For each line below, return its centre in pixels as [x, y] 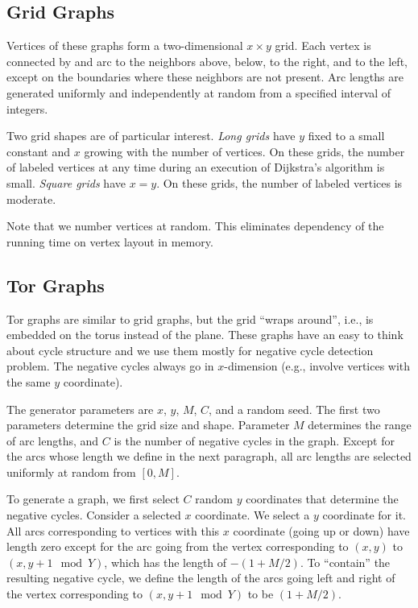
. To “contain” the [345, 562]
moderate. [31, 199]
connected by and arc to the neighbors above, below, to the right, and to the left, [207, 61]
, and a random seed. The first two [294, 409]
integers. [27, 108]
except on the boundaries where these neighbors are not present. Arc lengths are [205, 77]
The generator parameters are [80, 409]
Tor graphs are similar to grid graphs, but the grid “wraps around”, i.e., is [190, 318]
